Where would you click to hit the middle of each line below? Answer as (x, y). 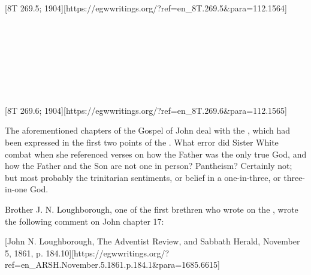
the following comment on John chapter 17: (84, 221)
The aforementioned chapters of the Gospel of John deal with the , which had (148, 130)
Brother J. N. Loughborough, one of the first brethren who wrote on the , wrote (152, 209)
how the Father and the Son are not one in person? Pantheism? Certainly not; (149, 166)
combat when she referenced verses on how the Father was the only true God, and (156, 154)
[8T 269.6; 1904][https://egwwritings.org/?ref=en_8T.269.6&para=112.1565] (146, 110)
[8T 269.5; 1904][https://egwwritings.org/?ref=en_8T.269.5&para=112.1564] (146, 8)
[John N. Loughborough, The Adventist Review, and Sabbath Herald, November (153, 241)
